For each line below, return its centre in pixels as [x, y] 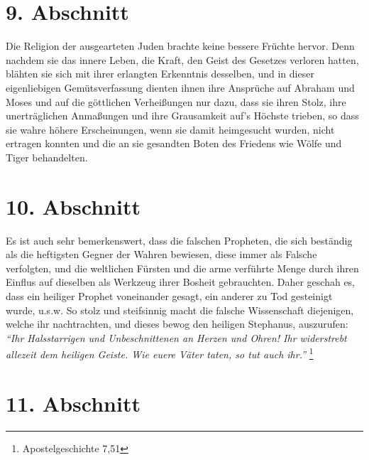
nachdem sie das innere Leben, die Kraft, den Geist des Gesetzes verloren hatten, [182, 59]
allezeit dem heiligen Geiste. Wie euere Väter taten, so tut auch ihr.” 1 [160, 353]
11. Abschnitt [73, 403]
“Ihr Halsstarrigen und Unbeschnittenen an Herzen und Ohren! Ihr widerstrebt [176, 337]
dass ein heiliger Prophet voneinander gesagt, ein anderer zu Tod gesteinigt [169, 295]
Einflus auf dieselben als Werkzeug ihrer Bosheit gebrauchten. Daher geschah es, [181, 282]
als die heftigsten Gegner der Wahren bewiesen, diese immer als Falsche [161, 254]
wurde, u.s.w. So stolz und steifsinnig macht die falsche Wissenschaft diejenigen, [180, 310]
